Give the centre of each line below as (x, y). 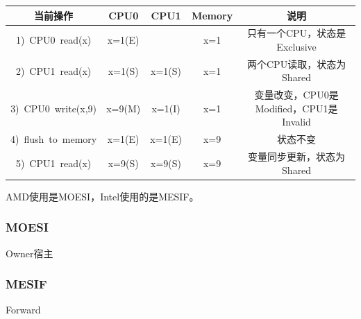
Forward (23, 310)
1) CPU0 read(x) (53, 40)
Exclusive (296, 46)
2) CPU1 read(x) (53, 70)
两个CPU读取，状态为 (297, 63)
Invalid (296, 122)
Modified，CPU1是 (296, 108)
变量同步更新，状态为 (297, 156)
